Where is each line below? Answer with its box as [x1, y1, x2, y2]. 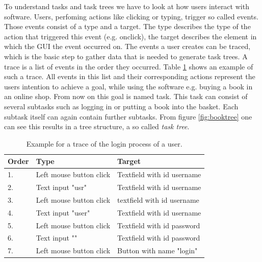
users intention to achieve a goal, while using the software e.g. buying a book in [4, 81, 253, 91]
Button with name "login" [117, 245, 198, 256]
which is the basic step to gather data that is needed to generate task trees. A [4, 51, 248, 61]
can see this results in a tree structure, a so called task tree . [4, 121, 190, 132]
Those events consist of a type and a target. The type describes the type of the [4, 21, 251, 32]
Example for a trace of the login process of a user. [26, 138, 182, 149]
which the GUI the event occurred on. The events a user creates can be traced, [4, 41, 251, 52]
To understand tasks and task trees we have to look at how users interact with [4, 1, 249, 11]
